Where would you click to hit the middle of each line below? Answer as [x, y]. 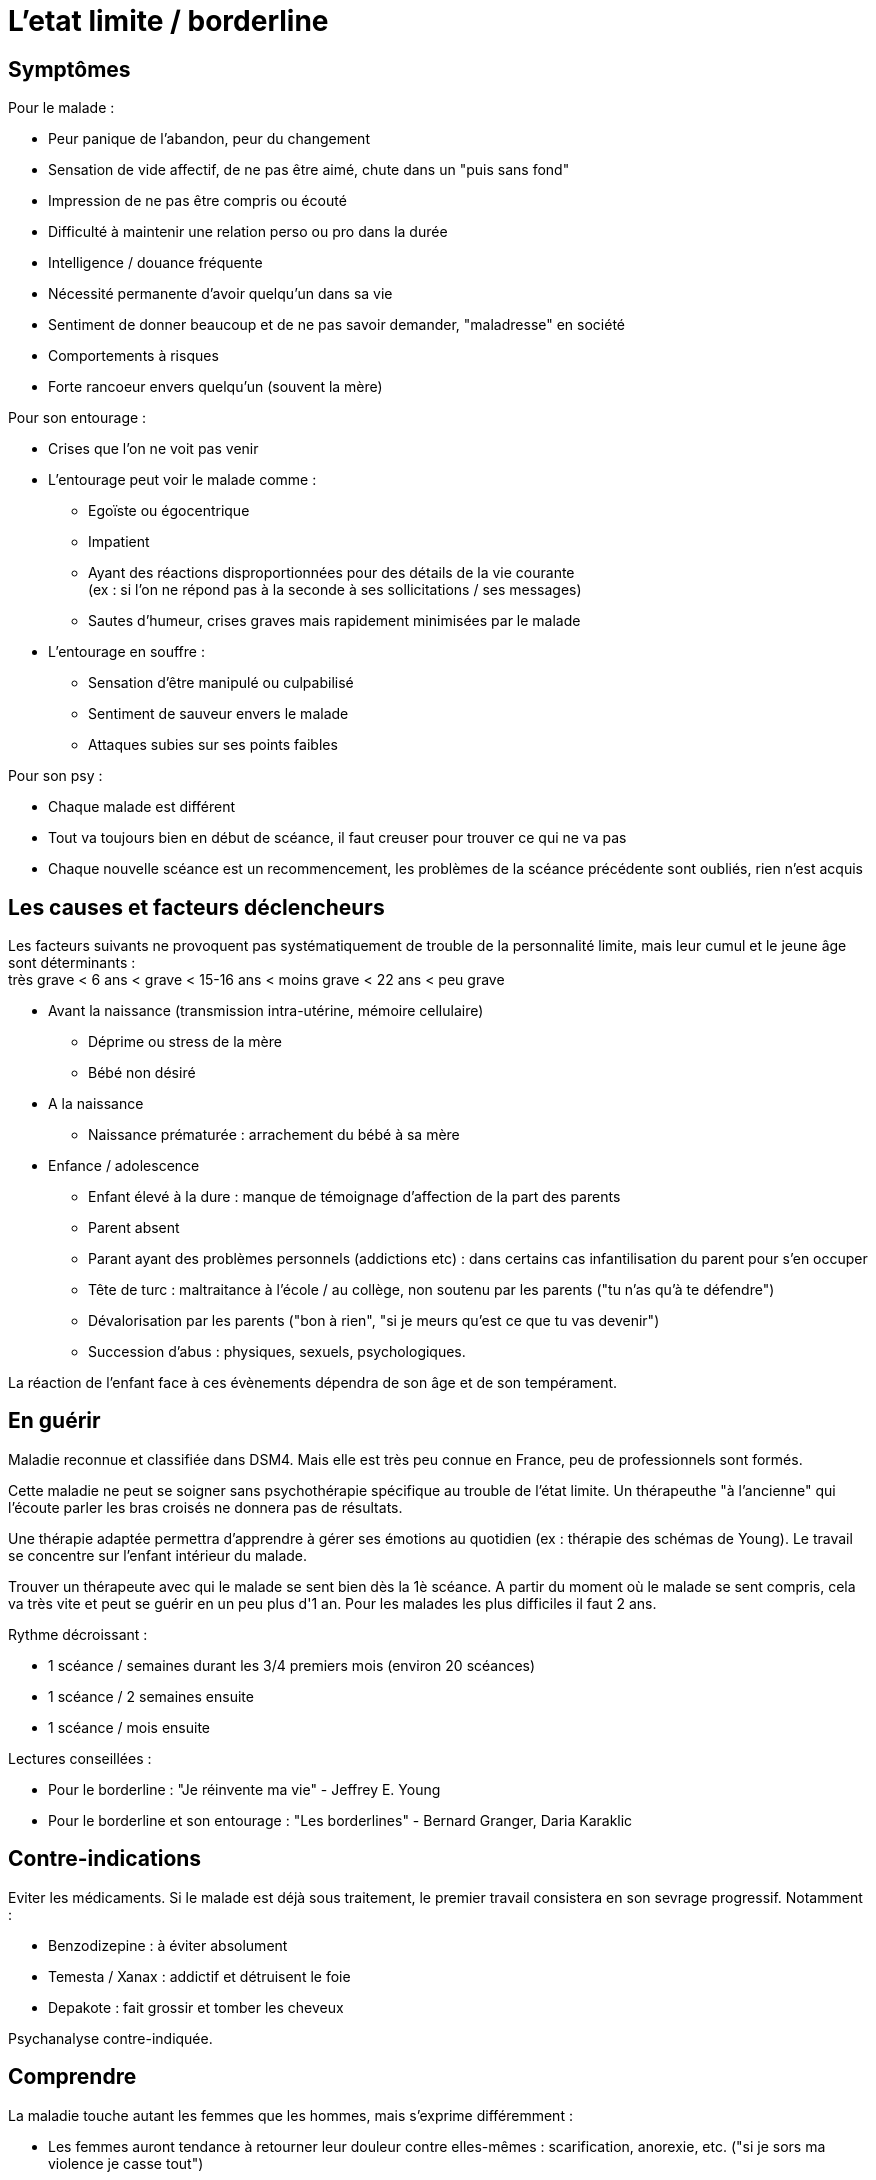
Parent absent [134, 1228]
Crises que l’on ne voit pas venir [153, 449]
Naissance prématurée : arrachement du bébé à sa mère [274, 1135]
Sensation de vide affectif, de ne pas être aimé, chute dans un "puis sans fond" [309, 170]
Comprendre [72, 2077]
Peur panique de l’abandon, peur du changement [209, 139]
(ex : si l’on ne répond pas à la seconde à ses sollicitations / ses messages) [335, 590]
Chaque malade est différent [142, 807]
